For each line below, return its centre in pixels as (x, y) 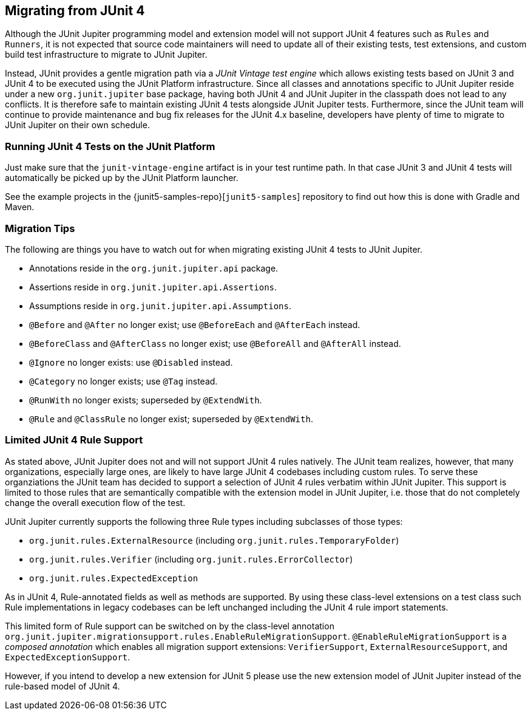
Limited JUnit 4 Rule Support (74, 440)
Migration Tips (40, 228)
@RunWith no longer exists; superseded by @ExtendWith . (146, 400)
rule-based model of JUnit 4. (63, 686)
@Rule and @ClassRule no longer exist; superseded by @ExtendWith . (171, 419)
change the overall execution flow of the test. (95, 502)
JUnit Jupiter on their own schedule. (77, 125)
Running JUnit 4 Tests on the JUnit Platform (110, 146)
